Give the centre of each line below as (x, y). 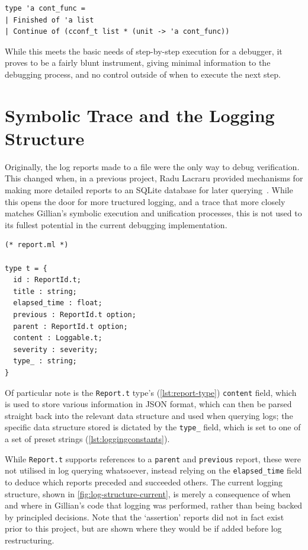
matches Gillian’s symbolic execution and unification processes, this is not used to (153, 213)
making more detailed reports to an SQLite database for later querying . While (149, 190)
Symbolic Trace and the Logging (140, 115)
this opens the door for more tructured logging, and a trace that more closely (145, 201)
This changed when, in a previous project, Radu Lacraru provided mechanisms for (154, 178)
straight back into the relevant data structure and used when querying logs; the (149, 415)
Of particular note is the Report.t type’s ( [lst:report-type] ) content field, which (151, 392)
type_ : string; (45, 361)
